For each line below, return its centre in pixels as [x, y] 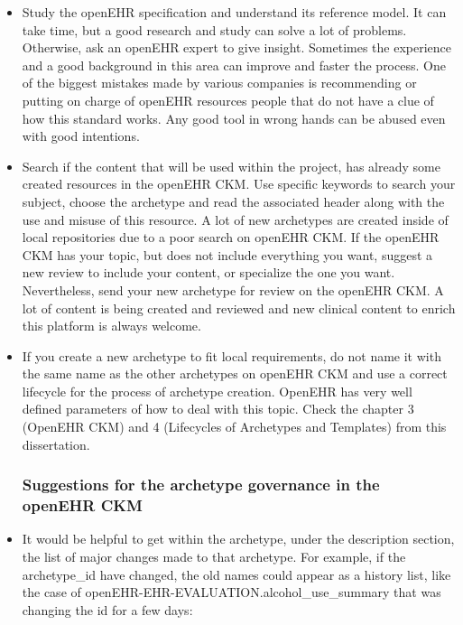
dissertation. [56, 444]
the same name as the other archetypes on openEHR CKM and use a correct [235, 373]
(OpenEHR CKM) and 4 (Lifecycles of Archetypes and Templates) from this [234, 427]
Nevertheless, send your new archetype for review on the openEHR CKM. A [233, 289]
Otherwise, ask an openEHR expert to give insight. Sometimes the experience [237, 47]
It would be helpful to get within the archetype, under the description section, [238, 539]
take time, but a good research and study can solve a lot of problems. [214, 29]
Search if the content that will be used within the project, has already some [231, 166]
